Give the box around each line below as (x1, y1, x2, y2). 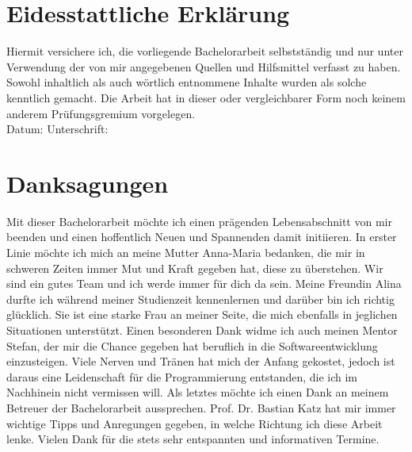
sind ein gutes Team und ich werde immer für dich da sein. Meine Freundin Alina (6, 275, 402, 292)
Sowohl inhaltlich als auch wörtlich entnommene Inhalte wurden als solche (6, 74, 367, 90)
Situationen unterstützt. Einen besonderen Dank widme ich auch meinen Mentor (6, 321, 398, 338)
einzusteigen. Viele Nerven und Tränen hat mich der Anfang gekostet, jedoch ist (6, 353, 395, 370)
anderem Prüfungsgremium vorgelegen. (6, 105, 196, 121)
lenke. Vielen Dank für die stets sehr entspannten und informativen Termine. (6, 431, 380, 447)
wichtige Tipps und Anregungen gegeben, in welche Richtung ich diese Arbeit (6, 415, 383, 431)
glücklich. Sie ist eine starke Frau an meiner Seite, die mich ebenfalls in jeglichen (6, 306, 398, 323)
